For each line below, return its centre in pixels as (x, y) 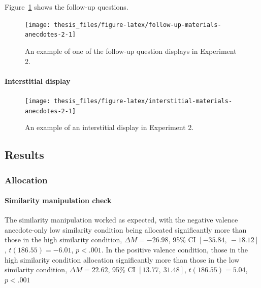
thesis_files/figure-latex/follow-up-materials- (138, 25)
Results (24, 155)
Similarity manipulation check (58, 200)
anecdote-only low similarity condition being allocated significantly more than (126, 229)
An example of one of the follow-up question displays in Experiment (131, 51)
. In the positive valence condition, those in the (174, 249)
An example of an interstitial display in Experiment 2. (109, 127)
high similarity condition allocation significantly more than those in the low (122, 259)
